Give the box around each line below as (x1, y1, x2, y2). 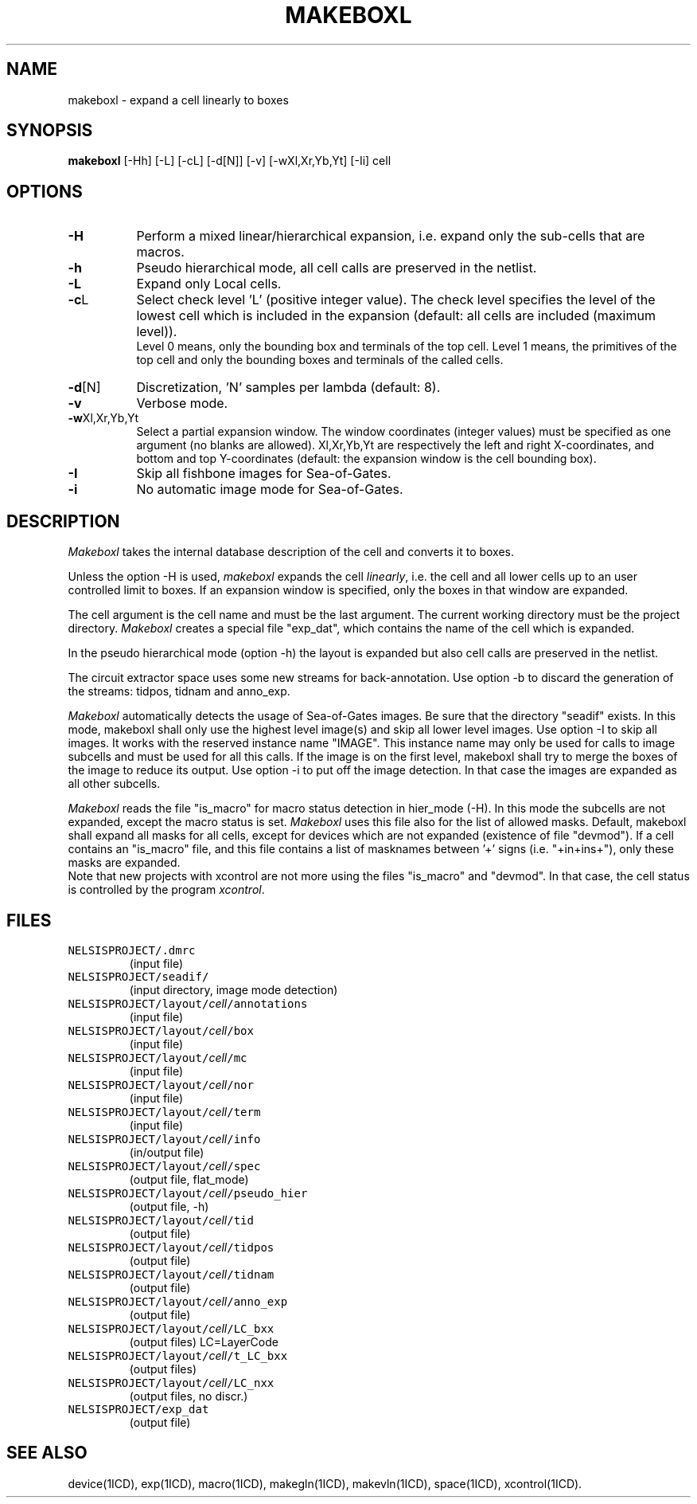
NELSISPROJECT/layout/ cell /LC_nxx (68, 1375, 275, 1389)
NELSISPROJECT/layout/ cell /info (68, 1131, 261, 1146)
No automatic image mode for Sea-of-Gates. (136, 481, 403, 498)
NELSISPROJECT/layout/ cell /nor (68, 1077, 254, 1091)
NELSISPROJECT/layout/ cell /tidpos (68, 1240, 275, 1254)
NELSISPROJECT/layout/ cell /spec (68, 1158, 261, 1173)
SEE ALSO (6, 1443, 88, 1463)
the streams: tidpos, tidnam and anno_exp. (68, 684, 290, 699)
